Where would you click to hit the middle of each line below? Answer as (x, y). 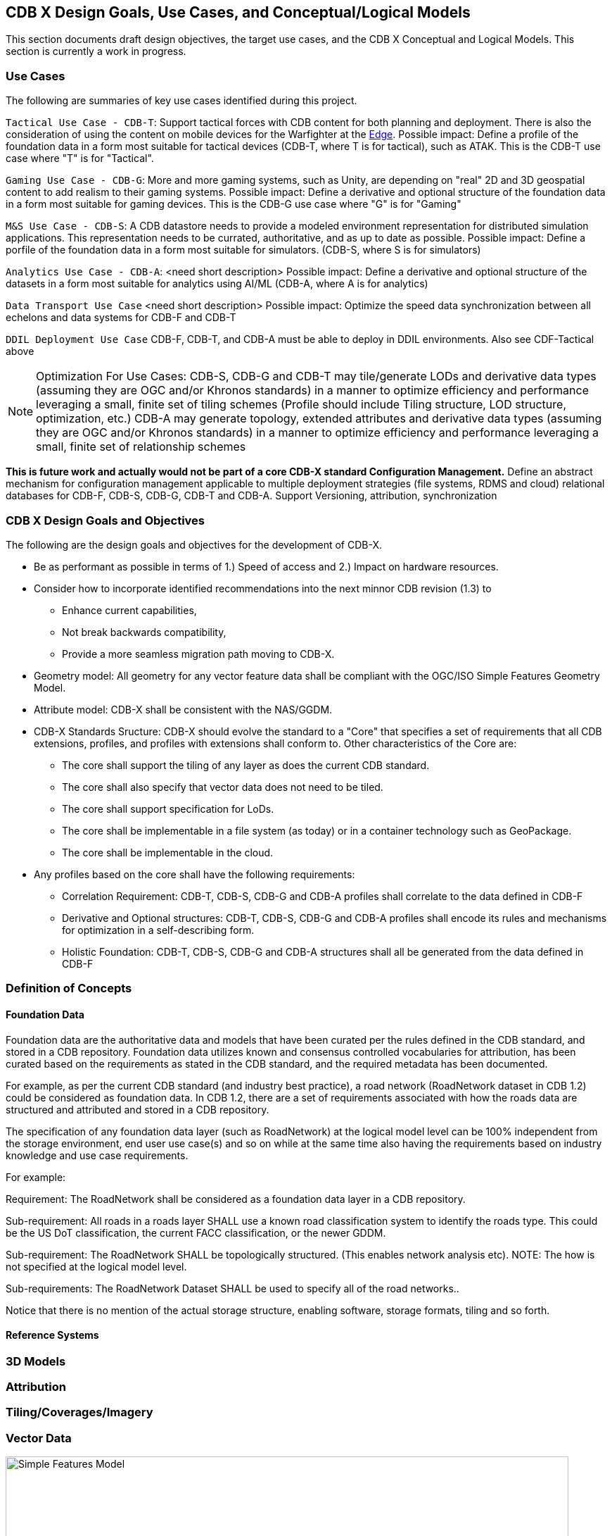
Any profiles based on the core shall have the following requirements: (195, 874)
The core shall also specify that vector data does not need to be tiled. (223, 787)
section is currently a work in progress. (96, 51)
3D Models (36, 1361)
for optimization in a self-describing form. (158, 930)
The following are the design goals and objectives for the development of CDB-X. (194, 544)
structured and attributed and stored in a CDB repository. (138, 1109)
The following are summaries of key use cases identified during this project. (181, 101)
